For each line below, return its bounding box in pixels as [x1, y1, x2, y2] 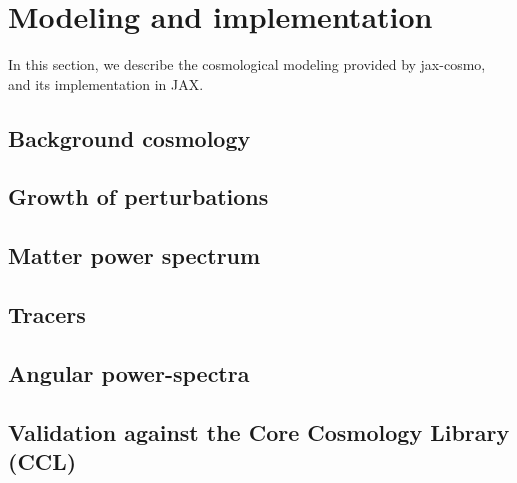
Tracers [8, 299, 86, 330]
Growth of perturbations [8, 181, 269, 212]
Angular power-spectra [8, 357, 250, 388]
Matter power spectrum [8, 240, 261, 271]
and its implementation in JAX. [8, 73, 204, 94]
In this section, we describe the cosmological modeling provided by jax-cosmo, [8, 54, 486, 75]
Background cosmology [8, 122, 251, 153]
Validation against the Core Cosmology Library [8, 416, 510, 447]
